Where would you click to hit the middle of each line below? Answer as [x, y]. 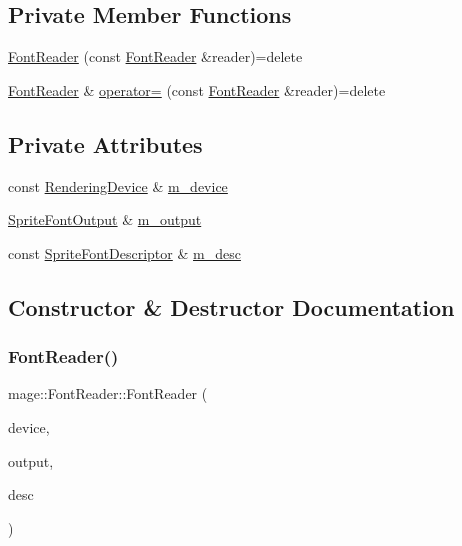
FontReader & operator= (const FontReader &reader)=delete [197, 89]
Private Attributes [105, 143]
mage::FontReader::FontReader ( [108, 393]
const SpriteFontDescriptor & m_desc [124, 252]
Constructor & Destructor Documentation [231, 306]
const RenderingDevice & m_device [118, 185]
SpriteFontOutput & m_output [105, 219]
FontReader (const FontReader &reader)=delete [155, 56]
